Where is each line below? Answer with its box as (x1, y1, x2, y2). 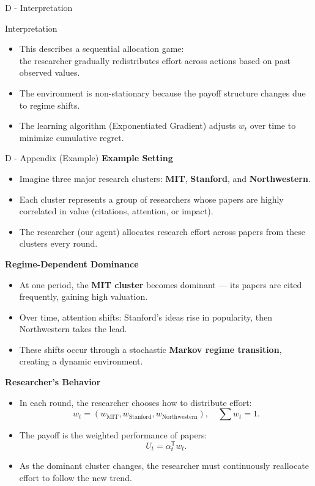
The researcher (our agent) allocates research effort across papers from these (19, 225, 305, 238)
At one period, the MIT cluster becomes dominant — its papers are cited (19, 278, 302, 291)
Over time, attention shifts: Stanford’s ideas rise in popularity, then (19, 310, 273, 323)
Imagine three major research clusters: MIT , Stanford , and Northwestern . (19, 172, 311, 184)
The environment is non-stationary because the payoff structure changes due (19, 86, 306, 99)
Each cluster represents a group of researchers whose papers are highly (19, 192, 284, 205)
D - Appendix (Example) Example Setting (5, 151, 173, 164)
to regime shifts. (19, 98, 80, 111)
